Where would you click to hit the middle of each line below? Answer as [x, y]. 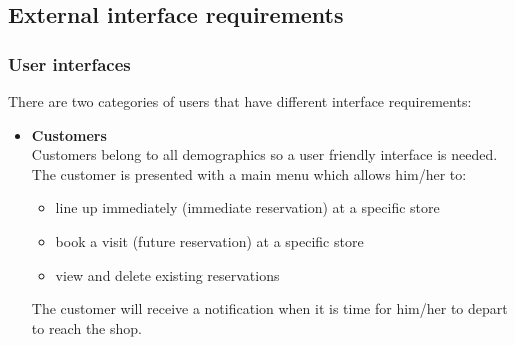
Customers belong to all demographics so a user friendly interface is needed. [264, 154]
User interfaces [69, 63]
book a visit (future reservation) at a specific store [209, 240]
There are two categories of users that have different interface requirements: [240, 101]
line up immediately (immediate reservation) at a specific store [247, 207]
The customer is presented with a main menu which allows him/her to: [249, 173]
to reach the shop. [86, 327]
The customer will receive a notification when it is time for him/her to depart [269, 308]
